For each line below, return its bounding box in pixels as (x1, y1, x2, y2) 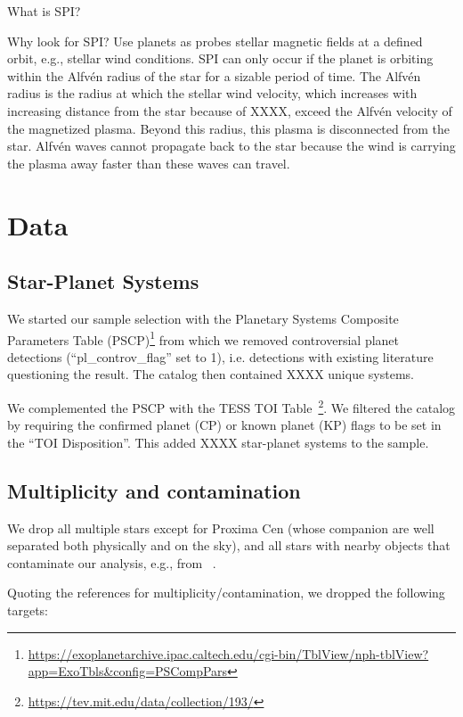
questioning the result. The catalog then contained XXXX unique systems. (7, 365, 414, 383)
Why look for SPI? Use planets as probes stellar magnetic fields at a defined (7, 31, 423, 50)
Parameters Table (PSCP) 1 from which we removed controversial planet (7, 327, 400, 349)
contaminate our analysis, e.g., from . (7, 553, 216, 572)
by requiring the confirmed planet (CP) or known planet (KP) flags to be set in (7, 416, 442, 434)
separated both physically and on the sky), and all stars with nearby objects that (7, 536, 451, 555)
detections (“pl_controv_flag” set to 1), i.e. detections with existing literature (7, 347, 434, 366)
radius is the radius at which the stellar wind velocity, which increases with (7, 84, 418, 103)
